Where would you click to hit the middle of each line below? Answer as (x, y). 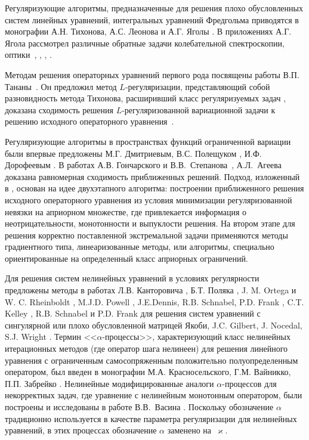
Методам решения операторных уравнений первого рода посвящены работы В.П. (152, 74)
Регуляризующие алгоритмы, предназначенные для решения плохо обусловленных (154, 8)
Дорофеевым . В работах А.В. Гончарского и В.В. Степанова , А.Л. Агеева (143, 165)
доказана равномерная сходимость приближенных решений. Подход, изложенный (152, 176)
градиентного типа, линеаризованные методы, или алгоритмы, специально (140, 247)
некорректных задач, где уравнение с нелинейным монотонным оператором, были (154, 395)
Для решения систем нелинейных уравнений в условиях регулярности (132, 278)
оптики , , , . (28, 55)
